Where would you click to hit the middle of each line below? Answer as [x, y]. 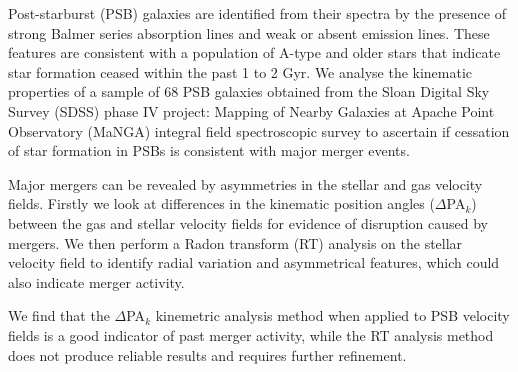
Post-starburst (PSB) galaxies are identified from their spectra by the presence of [257, 13]
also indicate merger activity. [96, 281]
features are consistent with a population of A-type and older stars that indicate [254, 52]
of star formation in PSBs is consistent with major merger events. [209, 150]
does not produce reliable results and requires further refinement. [207, 354]
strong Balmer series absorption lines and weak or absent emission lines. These [249, 32]
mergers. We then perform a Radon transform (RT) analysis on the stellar [235, 242]
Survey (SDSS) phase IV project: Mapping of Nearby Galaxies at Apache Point [251, 110]
